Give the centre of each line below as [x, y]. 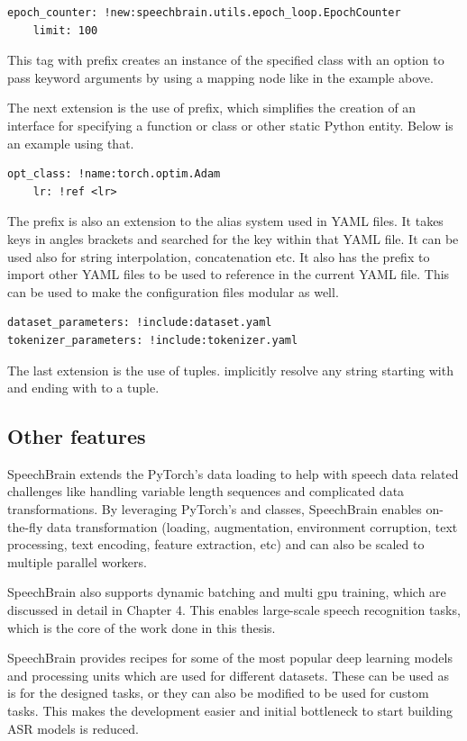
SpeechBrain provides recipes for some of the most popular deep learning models [230, 658]
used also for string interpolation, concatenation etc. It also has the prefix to [219, 256]
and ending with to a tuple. [83, 388]
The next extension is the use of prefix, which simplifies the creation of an [212, 108]
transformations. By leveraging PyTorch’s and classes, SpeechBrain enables [215, 509]
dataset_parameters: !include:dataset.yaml [140, 323]
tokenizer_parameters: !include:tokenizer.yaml [153, 340]
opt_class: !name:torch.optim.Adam [114, 174]
